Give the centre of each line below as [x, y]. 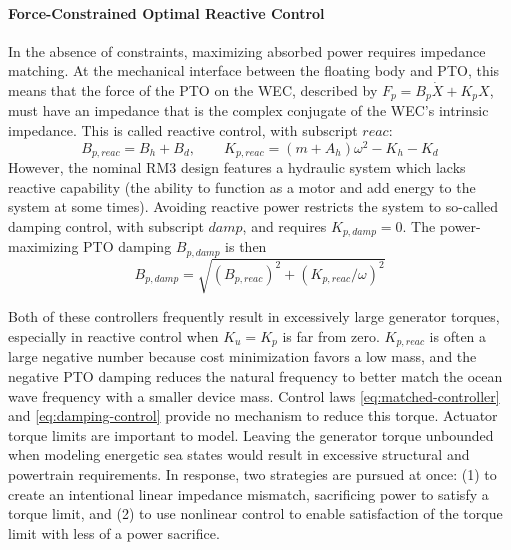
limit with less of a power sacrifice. [114, 532]
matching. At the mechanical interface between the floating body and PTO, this [254, 70]
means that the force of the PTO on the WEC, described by [193, 89]
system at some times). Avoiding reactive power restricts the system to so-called [253, 206]
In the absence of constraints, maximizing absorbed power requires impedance [247, 50]
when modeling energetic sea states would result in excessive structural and [239, 454]
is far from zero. [331, 335]
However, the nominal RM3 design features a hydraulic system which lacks [237, 167]
